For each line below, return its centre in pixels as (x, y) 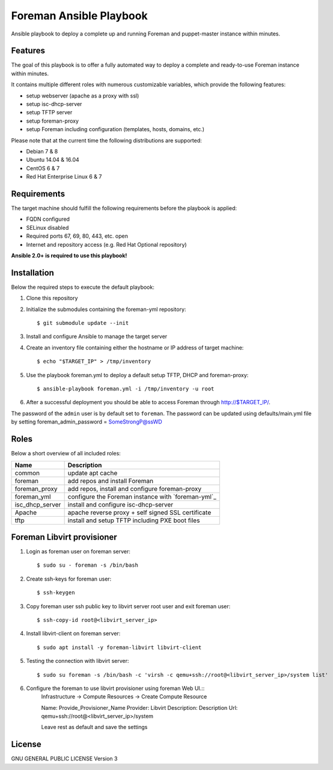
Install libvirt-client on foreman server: (73, 633)
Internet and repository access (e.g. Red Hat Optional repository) (106, 244)
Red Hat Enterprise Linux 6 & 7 (64, 177)
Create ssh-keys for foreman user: (69, 579)
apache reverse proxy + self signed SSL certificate (139, 513)
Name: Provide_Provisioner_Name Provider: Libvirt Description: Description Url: (139, 707)
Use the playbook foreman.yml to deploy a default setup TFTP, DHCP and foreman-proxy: (137, 375)
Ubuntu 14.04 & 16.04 (53, 160)
